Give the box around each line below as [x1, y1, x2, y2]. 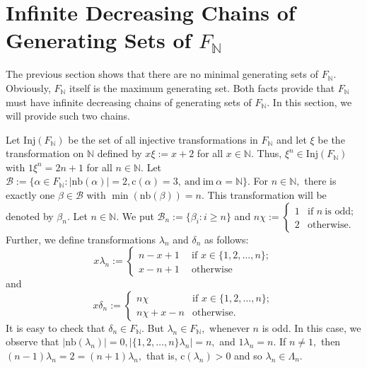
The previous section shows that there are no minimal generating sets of [6, 67, 318, 81]
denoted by [6, 208, 54, 223]
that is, [146, 348, 177, 363]
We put [122, 208, 154, 223]
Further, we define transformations [6, 231, 156, 246]
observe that [6, 334, 59, 349]
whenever [209, 320, 250, 335]
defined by [97, 146, 142, 161]
